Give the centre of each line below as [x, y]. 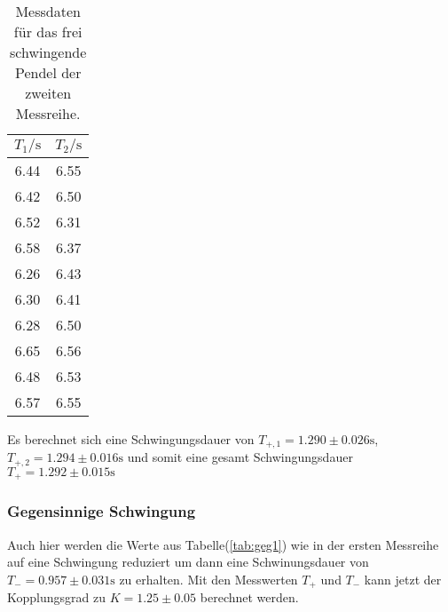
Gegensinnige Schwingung [102, 511]
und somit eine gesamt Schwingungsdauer [240, 457]
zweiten [48, 93]
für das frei [48, 32]
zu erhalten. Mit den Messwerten [208, 579]
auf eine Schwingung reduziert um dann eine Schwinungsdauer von [188, 562]
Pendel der [48, 72]
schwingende [48, 52]
